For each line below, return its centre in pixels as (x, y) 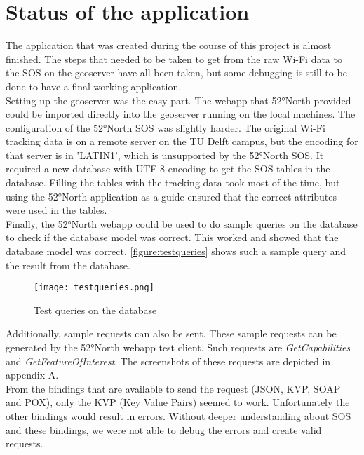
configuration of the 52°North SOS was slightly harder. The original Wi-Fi (166, 127)
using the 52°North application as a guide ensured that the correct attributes (171, 196)
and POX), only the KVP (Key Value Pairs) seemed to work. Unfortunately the (178, 402)
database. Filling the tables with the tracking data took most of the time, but (173, 183)
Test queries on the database (95, 310)
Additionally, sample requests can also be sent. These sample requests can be (171, 333)
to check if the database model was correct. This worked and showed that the (172, 237)
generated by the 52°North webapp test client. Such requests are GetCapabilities (178, 347)
